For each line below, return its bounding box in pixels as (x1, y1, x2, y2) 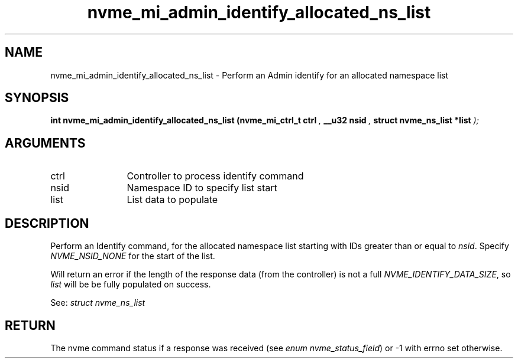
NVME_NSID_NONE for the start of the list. (50, 251, 215, 261)
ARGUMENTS (5, 135, 86, 151)
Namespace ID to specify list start (127, 182, 277, 194)
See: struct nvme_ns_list (50, 297, 145, 308)
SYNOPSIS (5, 90, 69, 106)
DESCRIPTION (5, 215, 89, 231)
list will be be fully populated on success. (50, 279, 211, 290)
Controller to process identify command (127, 170, 304, 182)
